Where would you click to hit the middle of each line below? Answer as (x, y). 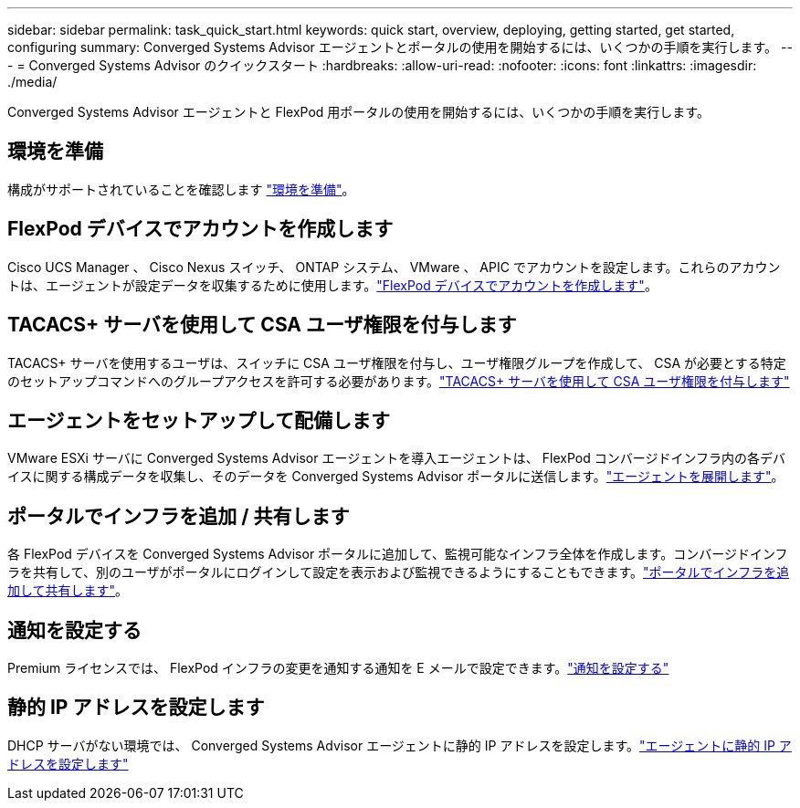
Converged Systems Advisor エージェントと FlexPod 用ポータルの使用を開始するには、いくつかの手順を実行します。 (358, 112)
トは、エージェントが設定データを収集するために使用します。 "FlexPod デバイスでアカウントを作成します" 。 (332, 285)
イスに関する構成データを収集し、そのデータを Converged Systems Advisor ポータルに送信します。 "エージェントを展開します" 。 (396, 477)
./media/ (32, 82)
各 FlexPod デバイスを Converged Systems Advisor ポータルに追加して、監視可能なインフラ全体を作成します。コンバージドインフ (398, 554)
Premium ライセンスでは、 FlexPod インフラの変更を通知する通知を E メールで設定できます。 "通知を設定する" (338, 668)
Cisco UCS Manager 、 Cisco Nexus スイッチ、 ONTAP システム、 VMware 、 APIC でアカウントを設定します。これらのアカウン (394, 267)
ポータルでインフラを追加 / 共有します (179, 516)
